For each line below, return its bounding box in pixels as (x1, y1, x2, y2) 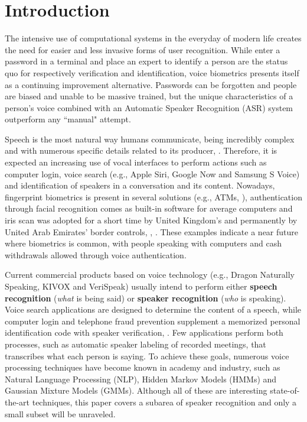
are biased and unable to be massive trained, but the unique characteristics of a (5, 90, 293, 102)
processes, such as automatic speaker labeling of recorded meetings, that (5, 337, 266, 350)
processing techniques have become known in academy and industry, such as (5, 361, 280, 374)
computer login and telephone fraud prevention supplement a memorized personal (5, 314, 301, 327)
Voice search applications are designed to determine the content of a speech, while (5, 303, 302, 316)
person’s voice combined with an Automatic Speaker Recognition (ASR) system (5, 101, 293, 113)
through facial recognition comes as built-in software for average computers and (5, 202, 293, 215)
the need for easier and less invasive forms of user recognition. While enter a (5, 43, 280, 56)
